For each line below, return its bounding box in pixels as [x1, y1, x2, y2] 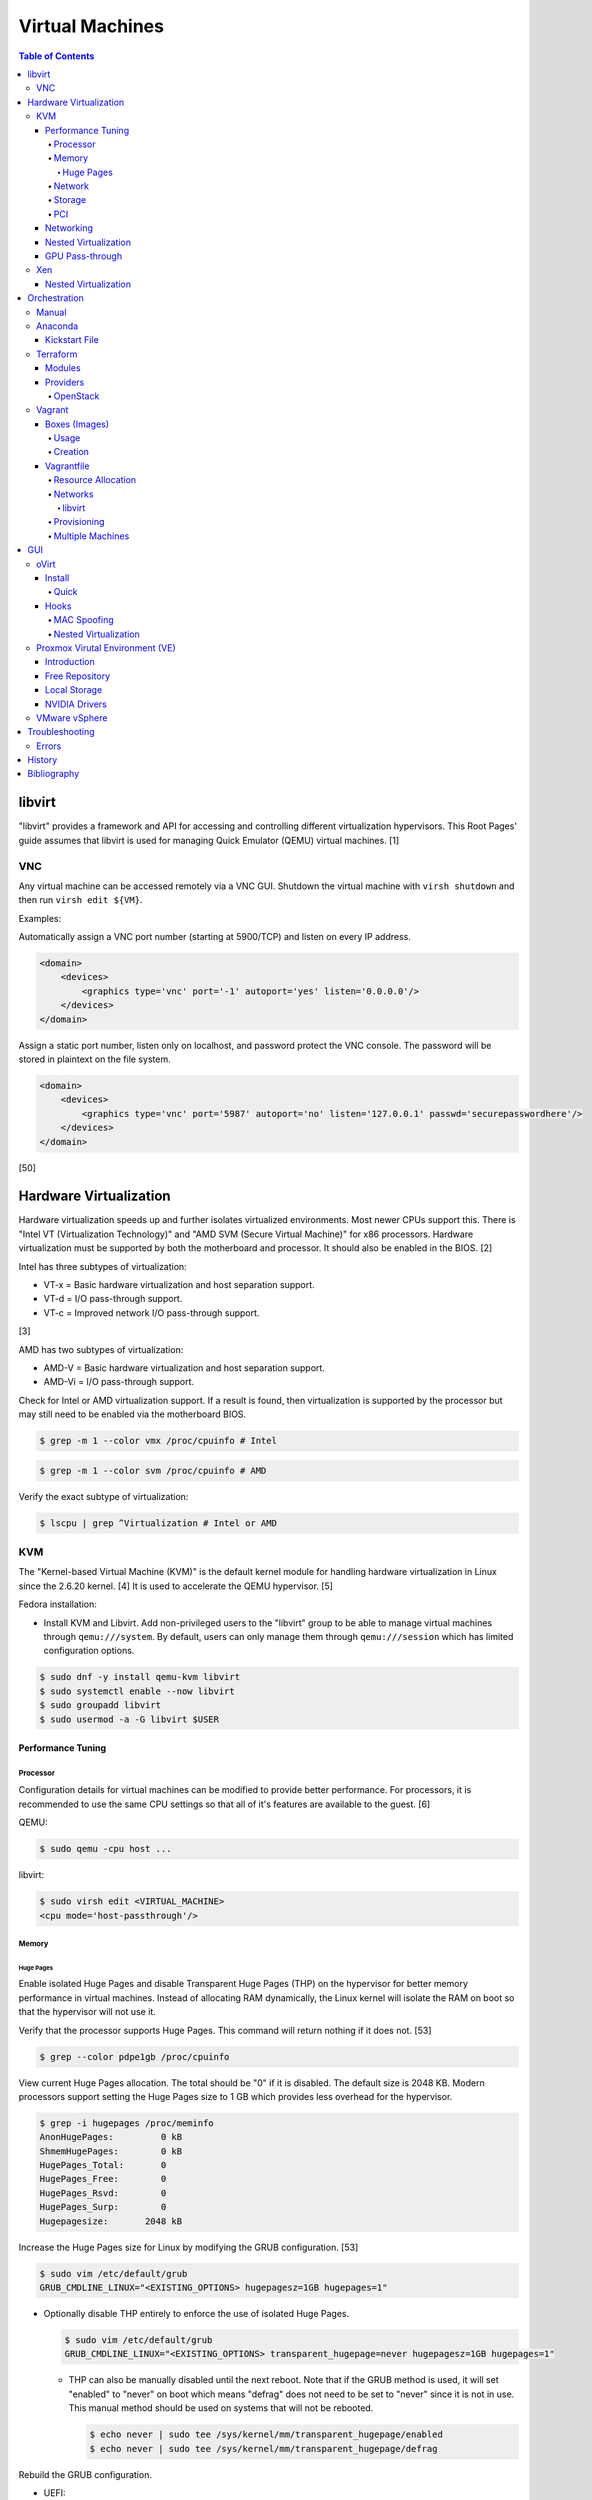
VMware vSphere [36, 711, 108, 724]
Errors [36, 740, 62, 752]
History [27, 754, 58, 766]
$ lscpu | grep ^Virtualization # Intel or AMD [39, 1517, 277, 1529]
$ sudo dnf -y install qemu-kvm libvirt [39, 1671, 240, 1683]
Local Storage [45, 684, 103, 696]
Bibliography [27, 768, 80, 780]
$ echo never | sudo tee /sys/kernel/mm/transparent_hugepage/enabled [89, 2429, 444, 2440]
